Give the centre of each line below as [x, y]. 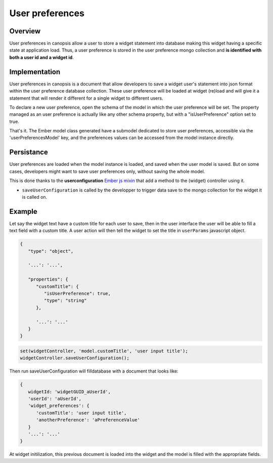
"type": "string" [65, 300]
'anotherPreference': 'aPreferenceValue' [88, 420]
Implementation [35, 72]
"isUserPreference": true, [77, 293]
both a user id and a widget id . [42, 57]
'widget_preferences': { [59, 406]
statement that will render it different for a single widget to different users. [86, 98]
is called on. [35, 197]
